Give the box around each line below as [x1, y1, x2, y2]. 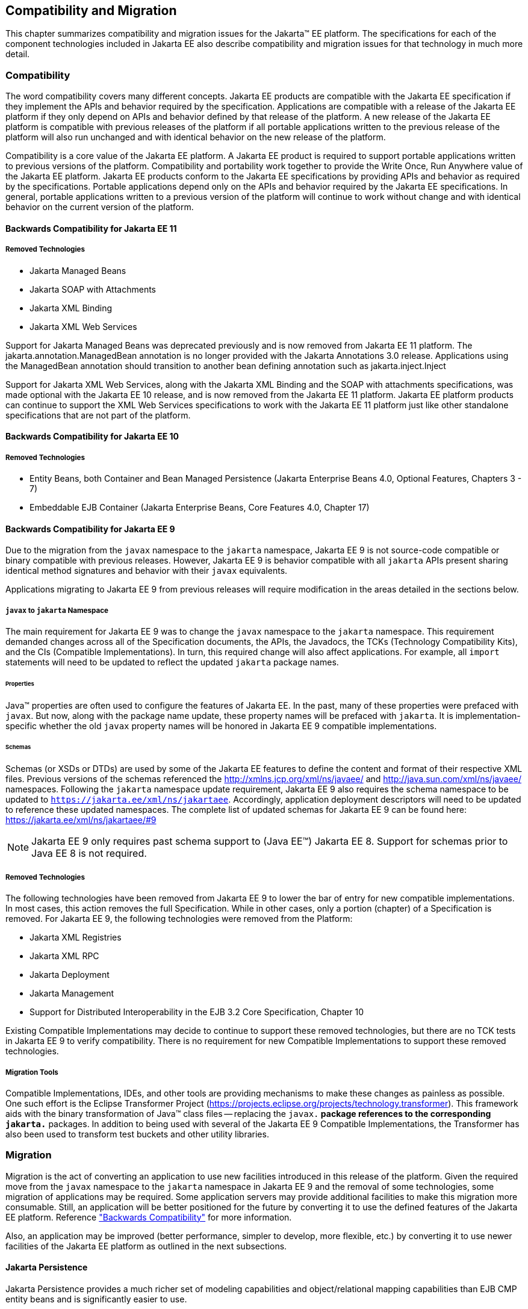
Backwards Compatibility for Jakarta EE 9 [5, 523, 175, 534]
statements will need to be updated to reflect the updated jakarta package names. [5, 656, 339, 667]
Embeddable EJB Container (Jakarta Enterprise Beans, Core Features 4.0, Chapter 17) [30, 502, 370, 512]
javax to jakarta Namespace [5, 606, 108, 615]
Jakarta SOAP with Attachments [30, 284, 157, 294]
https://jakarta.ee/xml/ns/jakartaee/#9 [5, 815, 157, 826]
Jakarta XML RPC [30, 951, 99, 962]
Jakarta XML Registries [30, 932, 122, 943]
